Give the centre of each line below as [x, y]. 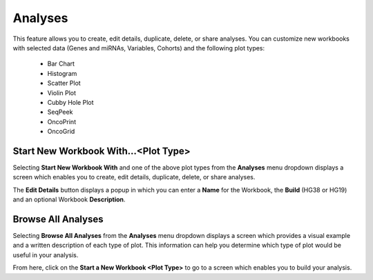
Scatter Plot [64, 83]
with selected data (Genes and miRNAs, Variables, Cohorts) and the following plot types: [139, 48]
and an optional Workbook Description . [69, 199]
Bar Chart [61, 64]
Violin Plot [61, 92]
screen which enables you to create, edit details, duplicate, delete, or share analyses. [134, 177]
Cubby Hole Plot [70, 102]
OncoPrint [61, 121]
